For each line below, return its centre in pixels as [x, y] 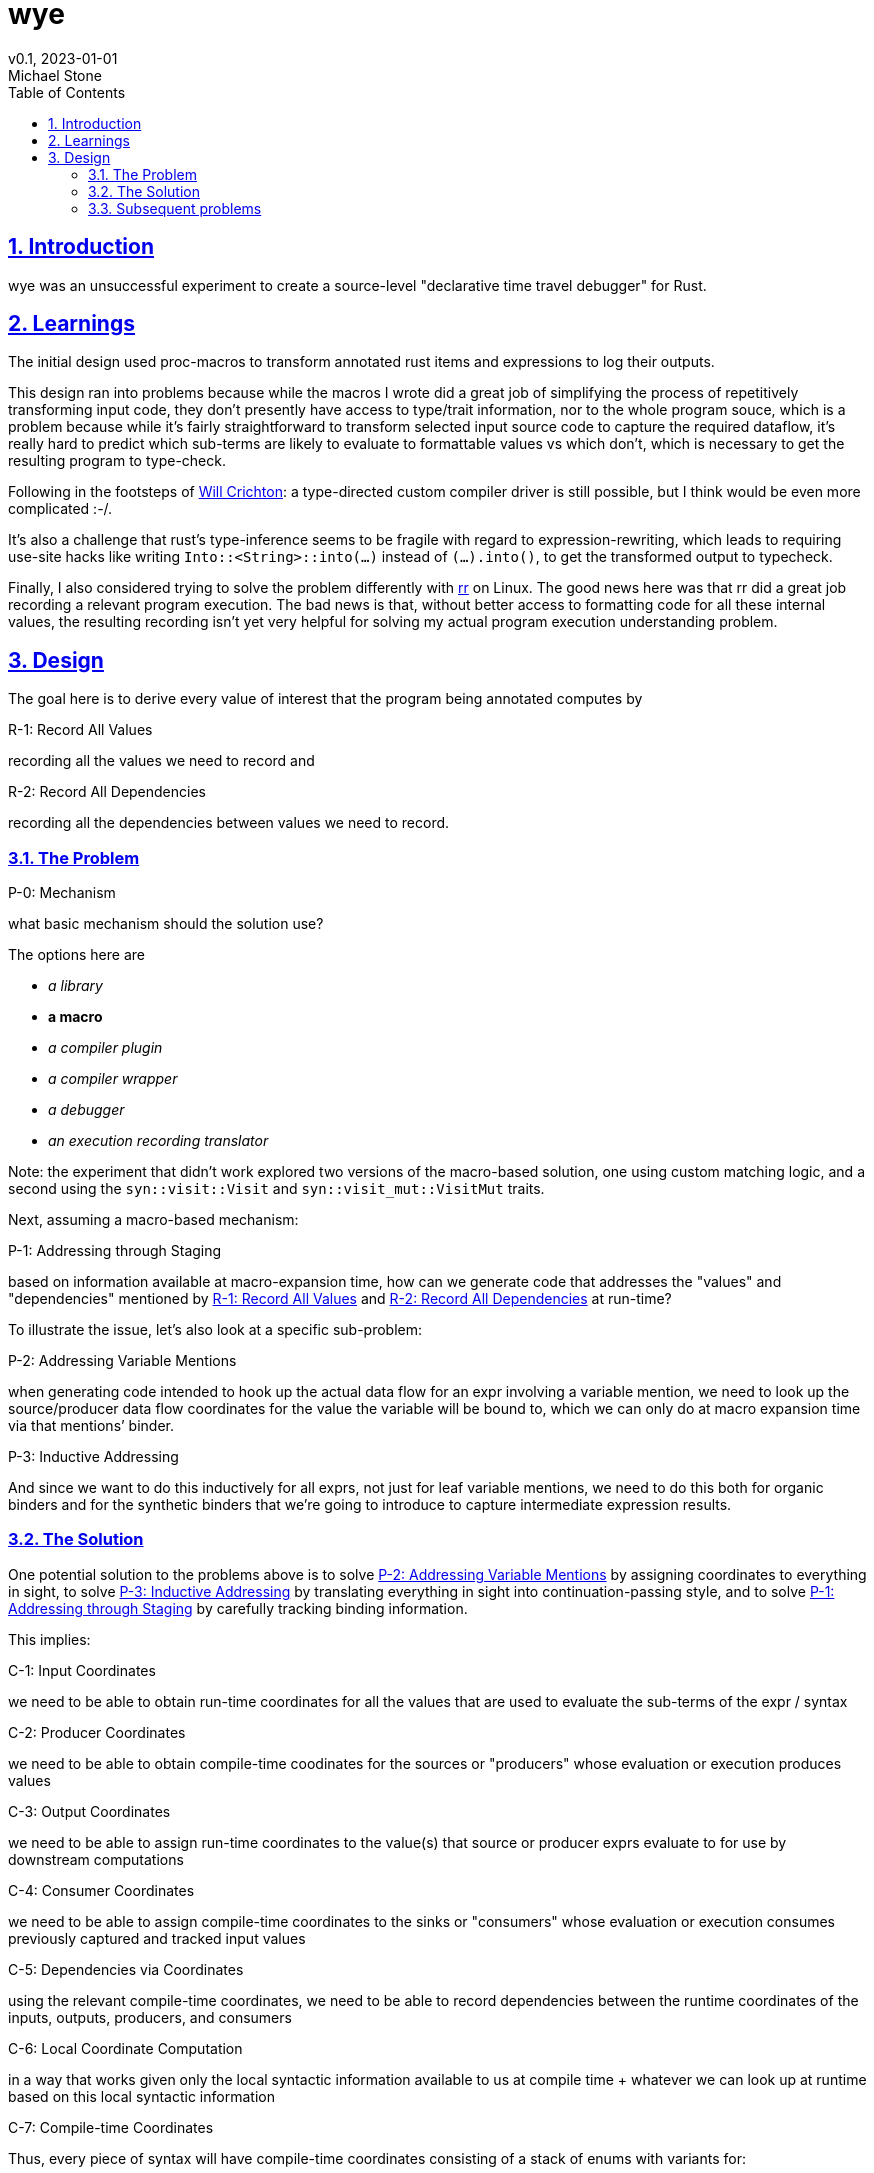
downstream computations [96, 1859]
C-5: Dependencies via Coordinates [126, 1969]
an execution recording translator [158, 1141]
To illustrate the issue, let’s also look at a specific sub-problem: [215, 1330]
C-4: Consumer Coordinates [101, 1890]
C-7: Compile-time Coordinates [111, 2127]
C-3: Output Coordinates [89, 1811]
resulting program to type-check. [117, 461]
